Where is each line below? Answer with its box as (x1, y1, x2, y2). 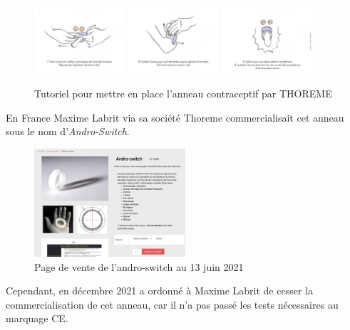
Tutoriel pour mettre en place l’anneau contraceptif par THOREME (34, 85, 332, 100)
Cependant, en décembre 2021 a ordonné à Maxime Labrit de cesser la (6, 283, 313, 298)
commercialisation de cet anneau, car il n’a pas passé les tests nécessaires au (6, 297, 339, 312)
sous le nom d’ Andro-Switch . (6, 124, 130, 139)
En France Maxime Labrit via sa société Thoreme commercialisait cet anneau (6, 110, 344, 124)
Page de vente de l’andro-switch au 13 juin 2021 (34, 259, 244, 274)
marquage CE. (6, 311, 68, 326)
